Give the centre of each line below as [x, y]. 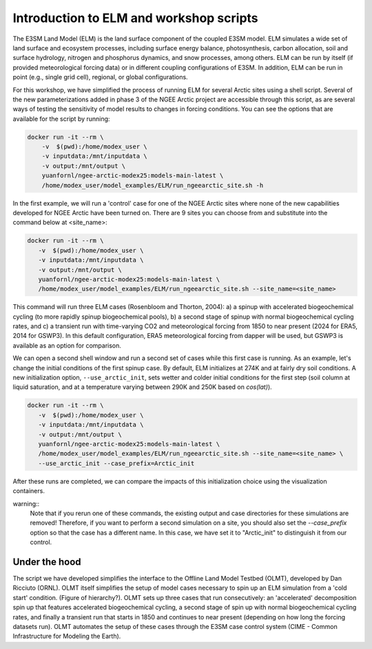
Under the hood [47, 562]
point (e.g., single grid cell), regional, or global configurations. [101, 77]
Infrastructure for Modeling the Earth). [67, 636]
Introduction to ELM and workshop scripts [135, 18]
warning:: [26, 503]
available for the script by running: [61, 119]
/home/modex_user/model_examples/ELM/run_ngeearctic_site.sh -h [153, 185]
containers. [29, 491]
